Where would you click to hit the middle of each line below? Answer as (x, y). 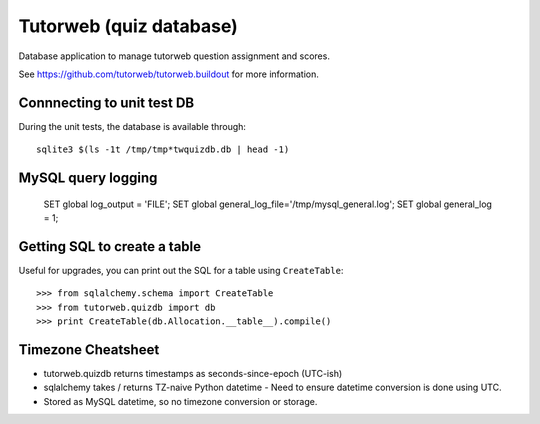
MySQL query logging (88, 178)
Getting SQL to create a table (110, 246)
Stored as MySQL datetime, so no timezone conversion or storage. (180, 401)
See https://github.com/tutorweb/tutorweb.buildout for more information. (169, 74)
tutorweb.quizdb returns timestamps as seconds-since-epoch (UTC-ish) (193, 374)
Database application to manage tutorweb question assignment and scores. (174, 56)
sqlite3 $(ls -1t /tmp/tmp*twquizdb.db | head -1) (163, 149)
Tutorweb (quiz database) (128, 26)
